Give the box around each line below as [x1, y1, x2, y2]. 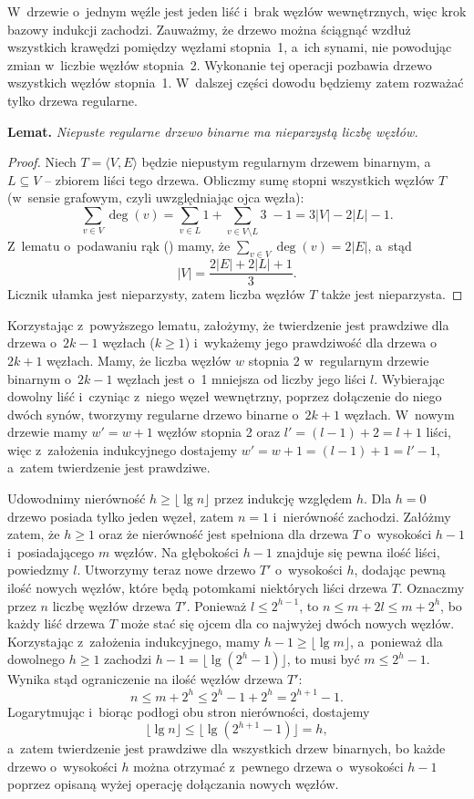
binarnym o [7, 368, 72, 388]
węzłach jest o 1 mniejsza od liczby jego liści [117, 368, 366, 388]
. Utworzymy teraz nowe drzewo [77, 560, 256, 579]
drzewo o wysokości [7, 756, 118, 775]
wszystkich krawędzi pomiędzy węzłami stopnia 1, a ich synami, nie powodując [7, 37, 452, 57]
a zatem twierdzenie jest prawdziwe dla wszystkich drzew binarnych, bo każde [7, 739, 446, 758]
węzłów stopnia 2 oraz [157, 422, 281, 441]
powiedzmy [7, 560, 69, 579]
